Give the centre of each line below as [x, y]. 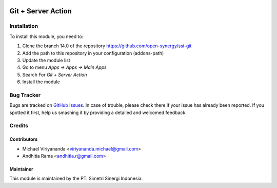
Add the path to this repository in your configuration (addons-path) [93, 53]
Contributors [24, 139]
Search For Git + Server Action [55, 74]
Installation [24, 26]
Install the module [41, 82]
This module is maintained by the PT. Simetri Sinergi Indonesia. [76, 178]
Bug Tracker [25, 95]
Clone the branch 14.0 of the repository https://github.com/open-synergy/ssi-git [107, 46]
